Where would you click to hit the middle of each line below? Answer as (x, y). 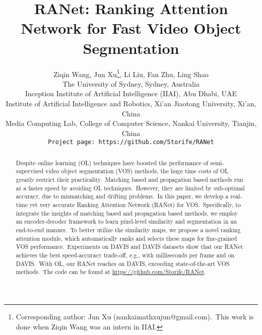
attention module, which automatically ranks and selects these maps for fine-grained (126, 238)
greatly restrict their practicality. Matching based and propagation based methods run (129, 180)
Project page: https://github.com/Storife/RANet (131, 142)
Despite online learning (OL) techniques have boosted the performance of (112, 162)
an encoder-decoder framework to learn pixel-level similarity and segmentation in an (126, 221)
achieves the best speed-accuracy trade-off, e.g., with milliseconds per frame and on (125, 255)
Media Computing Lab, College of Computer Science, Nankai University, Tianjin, (131, 123)
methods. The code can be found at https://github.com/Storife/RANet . (111, 272)
